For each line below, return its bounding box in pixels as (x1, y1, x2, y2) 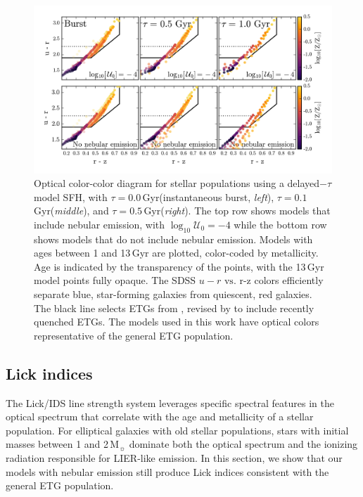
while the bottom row (234, 217, 327, 231)
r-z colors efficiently (239, 273, 324, 288)
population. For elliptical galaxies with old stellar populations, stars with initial (6, 422, 349, 437)
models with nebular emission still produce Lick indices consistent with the (6, 464, 329, 479)
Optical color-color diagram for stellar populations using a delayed (34, 176, 320, 191)
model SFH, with (34, 189, 108, 204)
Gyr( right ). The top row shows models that (144, 203, 331, 218)
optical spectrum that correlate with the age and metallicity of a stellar (6, 409, 314, 424)
